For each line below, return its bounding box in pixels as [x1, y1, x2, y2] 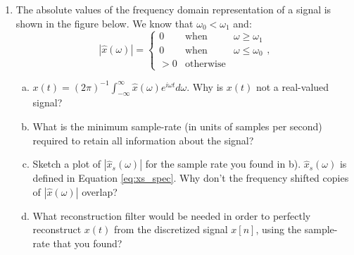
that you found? [53, 236, 122, 251]
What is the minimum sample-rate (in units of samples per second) [32, 119, 322, 134]
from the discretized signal [114, 222, 228, 237]
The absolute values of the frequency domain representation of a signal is [15, 2, 331, 16]
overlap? [82, 184, 118, 199]
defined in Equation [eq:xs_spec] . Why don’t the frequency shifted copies [32, 170, 349, 185]
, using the [255, 222, 302, 237]
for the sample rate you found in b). [145, 156, 301, 171]
